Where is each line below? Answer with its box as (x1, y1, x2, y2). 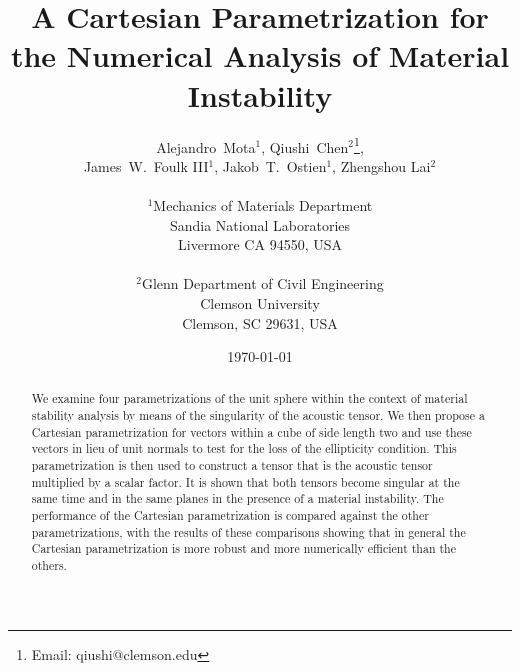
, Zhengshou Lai (332, 155, 431, 176)
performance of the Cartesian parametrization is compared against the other (31, 507, 429, 524)
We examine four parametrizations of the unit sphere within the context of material (31, 390, 468, 407)
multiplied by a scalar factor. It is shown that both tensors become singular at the (31, 473, 460, 490)
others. (31, 557, 67, 574)
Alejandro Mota (156, 136, 256, 157)
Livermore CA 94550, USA (178, 234, 342, 255)
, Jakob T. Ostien (214, 155, 327, 176)
